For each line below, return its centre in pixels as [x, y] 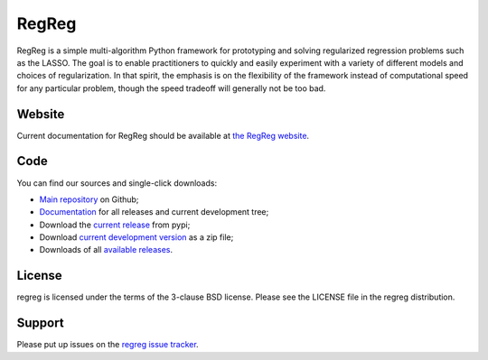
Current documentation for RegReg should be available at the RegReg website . [163, 135]
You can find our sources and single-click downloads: [117, 183]
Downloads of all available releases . [106, 250]
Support [40, 323]
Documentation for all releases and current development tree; [154, 212]
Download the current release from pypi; [115, 225]
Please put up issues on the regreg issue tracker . [108, 345]
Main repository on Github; [89, 199]
